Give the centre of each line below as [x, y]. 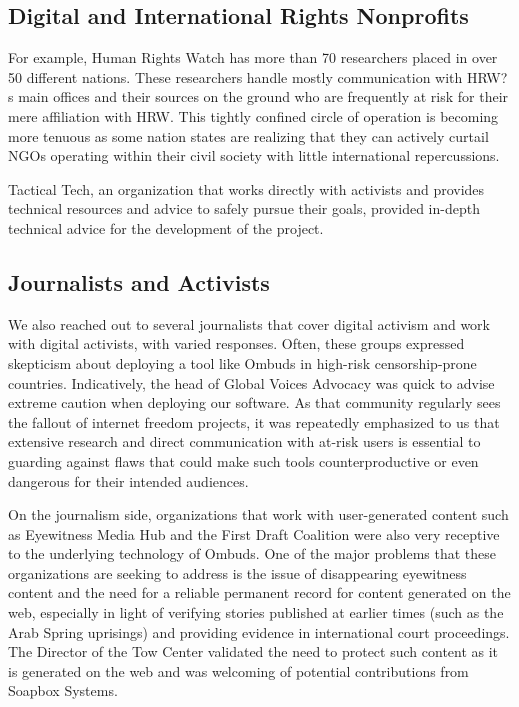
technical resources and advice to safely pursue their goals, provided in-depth [244, 208]
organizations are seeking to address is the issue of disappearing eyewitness [237, 572]
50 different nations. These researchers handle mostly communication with [235, 76]
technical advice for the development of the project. [166, 227]
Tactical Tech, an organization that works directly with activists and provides [246, 188]
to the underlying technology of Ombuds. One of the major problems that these [252, 553]
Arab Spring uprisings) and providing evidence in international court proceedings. [259, 631]
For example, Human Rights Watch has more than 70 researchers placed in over [253, 57]
